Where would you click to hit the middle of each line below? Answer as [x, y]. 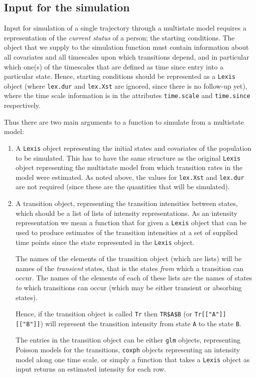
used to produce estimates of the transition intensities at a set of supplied [127, 232]
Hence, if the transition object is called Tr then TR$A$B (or [104, 314]
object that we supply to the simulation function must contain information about [127, 47]
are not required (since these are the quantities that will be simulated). [123, 187]
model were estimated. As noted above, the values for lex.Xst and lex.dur [130, 177]
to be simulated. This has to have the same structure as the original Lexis [128, 157]
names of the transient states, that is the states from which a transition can [129, 268]
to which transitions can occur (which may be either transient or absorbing [128, 287]
